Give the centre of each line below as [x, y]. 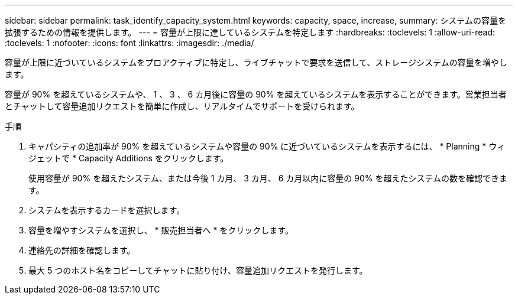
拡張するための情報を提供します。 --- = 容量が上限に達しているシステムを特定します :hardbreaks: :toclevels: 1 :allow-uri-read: [250, 32]
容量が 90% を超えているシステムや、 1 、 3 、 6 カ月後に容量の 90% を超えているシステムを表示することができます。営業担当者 [256, 94]
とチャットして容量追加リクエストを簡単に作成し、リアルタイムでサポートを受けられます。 [182, 106]
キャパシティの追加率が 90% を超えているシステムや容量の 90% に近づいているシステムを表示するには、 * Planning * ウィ [267, 146]
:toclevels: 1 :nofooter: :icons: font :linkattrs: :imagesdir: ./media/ [129, 43]
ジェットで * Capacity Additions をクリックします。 [129, 158]
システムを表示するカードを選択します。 [107, 210]
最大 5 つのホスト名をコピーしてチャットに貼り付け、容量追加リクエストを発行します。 [198, 270]
